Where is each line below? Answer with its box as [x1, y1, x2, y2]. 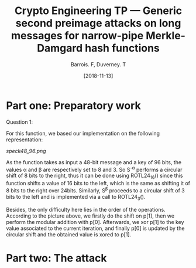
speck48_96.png [6, 147, 46, 154]
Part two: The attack [6, 251, 107, 264]
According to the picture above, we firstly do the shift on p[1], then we [6, 212, 174, 219]
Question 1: [6, 118, 33, 125]
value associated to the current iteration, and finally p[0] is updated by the [6, 225, 185, 232]
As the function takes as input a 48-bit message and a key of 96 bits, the [6, 158, 182, 165]
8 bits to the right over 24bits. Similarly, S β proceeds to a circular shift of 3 [6, 186, 185, 194]
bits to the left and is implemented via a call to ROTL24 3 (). [6, 193, 146, 202]
